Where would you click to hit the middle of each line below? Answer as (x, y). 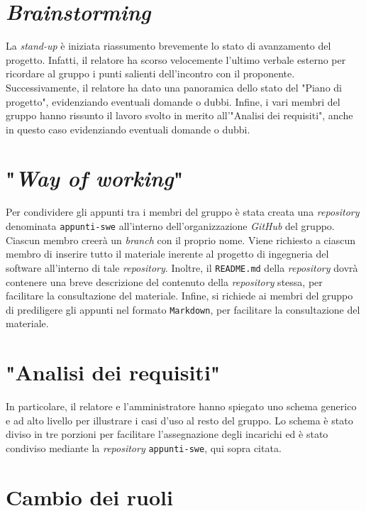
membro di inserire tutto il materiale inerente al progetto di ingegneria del (167, 254)
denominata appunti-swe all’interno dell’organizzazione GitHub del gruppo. (170, 226)
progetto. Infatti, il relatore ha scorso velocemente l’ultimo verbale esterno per (176, 59)
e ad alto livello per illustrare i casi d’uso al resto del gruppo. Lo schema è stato (179, 420)
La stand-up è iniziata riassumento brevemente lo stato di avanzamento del (168, 46)
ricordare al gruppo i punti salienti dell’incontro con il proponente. (150, 73)
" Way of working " (95, 178)
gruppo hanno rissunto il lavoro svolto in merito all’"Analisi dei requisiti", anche (179, 115)
